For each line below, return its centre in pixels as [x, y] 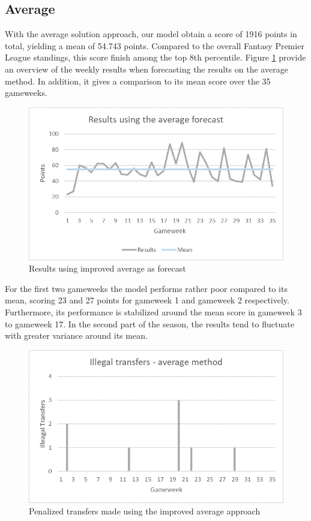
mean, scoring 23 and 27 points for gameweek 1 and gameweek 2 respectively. [147, 300]
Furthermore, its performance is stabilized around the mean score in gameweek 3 [153, 311]
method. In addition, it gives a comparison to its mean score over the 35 [138, 81]
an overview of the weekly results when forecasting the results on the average [146, 69]
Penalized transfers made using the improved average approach [145, 511]
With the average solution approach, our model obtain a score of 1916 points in [151, 34]
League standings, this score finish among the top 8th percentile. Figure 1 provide [155, 57]
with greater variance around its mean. [76, 335]
